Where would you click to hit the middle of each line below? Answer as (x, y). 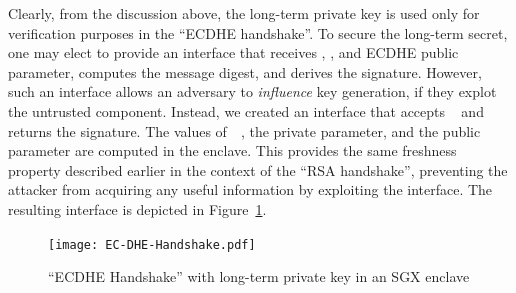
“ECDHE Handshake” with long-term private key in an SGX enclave (259, 276)
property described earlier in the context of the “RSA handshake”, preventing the (258, 169)
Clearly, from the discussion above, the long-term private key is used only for (244, 13)
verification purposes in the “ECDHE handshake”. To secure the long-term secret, (258, 32)
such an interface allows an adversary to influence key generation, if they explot (252, 91)
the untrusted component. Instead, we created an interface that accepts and (246, 110)
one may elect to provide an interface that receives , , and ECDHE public (233, 52)
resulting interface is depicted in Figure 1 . (137, 208)
